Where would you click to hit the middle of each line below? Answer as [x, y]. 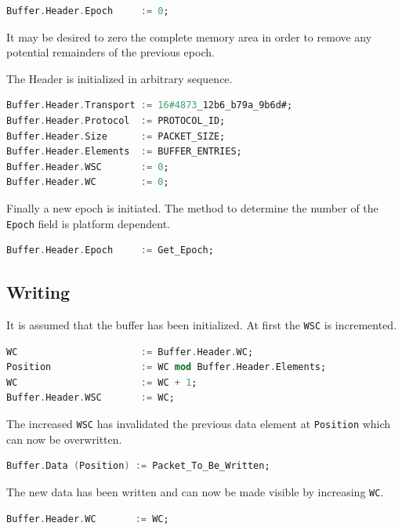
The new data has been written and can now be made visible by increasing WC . [195, 491]
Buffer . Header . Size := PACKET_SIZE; [116, 136]
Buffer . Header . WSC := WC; [91, 398]
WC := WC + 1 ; [102, 382]
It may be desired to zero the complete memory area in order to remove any [189, 36]
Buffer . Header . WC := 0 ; [88, 182]
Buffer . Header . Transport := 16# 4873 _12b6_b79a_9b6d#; [150, 105]
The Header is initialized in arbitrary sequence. [120, 78]
